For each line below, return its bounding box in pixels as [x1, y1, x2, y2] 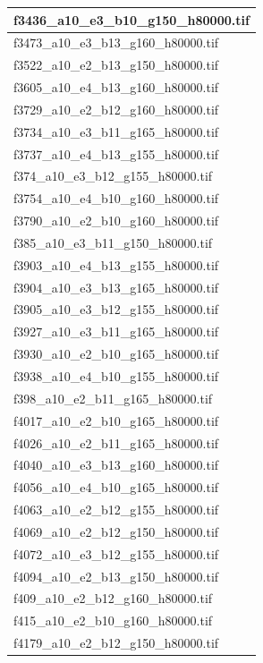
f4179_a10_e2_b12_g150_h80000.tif [13, 633, 219, 652]
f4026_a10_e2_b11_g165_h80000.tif [13, 433, 219, 452]
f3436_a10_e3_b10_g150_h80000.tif [13, 10, 250, 29]
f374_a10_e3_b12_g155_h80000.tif [13, 166, 213, 185]
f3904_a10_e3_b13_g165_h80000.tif [13, 277, 219, 296]
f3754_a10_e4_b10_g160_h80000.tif [13, 189, 219, 208]
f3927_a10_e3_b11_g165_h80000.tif [13, 322, 219, 341]
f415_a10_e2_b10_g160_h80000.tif [13, 611, 213, 630]
